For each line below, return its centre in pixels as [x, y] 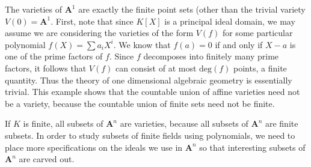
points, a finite [260, 68]
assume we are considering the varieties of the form [99, 33]
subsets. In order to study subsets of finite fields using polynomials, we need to [150, 135]
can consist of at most [156, 68]
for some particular [257, 33]
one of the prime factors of [54, 56]
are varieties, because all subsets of [184, 123]
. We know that [142, 44]
